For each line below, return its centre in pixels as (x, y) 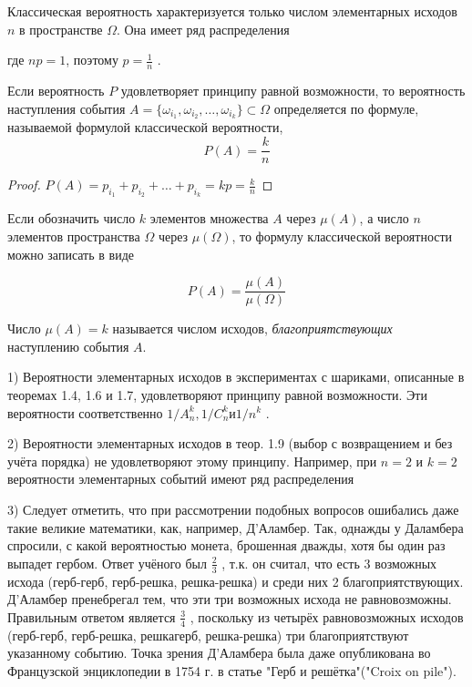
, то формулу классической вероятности (342, 236)
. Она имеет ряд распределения (203, 29)
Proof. (24, 185)
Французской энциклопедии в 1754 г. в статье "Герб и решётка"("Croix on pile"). (232, 670)
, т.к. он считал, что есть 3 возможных (329, 563)
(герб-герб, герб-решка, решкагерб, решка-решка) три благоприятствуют (208, 635)
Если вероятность (56, 91)
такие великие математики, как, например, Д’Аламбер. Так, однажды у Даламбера (236, 527)
